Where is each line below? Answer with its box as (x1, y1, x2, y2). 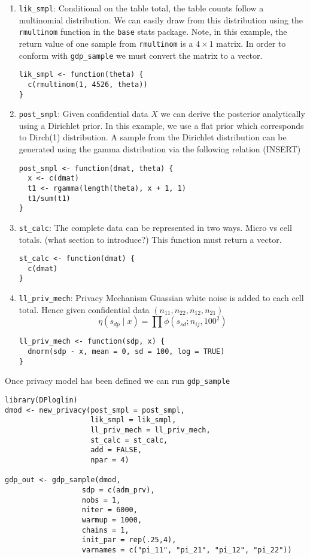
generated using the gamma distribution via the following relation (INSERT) (19, 143, 301, 155)
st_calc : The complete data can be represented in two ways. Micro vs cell (19, 221, 292, 233)
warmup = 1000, (81, 515, 142, 524)
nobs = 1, (81, 495, 121, 504)
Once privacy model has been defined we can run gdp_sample (5, 374, 230, 387)
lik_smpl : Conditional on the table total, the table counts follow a (19, 2, 264, 14)
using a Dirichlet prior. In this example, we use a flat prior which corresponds (19, 119, 304, 131)
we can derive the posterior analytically (160, 107, 305, 120)
